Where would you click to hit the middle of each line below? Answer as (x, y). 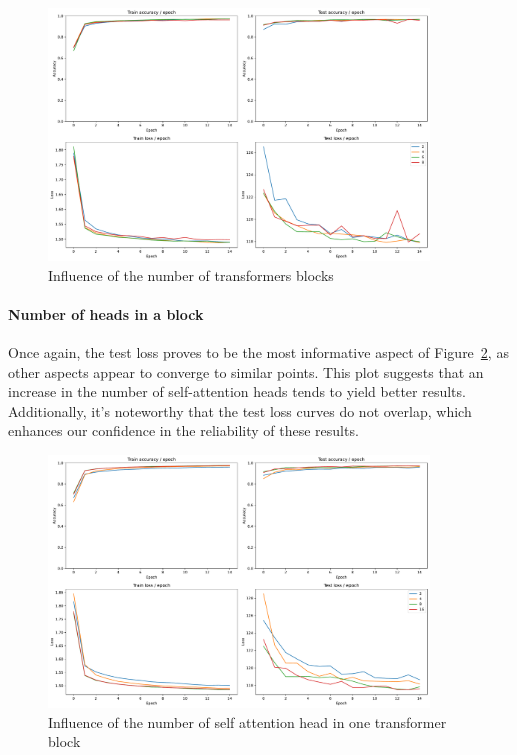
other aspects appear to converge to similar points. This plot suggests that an (246, 371)
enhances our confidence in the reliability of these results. (183, 430)
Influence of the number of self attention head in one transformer (247, 721)
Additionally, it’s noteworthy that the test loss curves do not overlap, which (240, 410)
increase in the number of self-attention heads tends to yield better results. (237, 391)
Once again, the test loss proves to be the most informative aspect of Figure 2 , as (258, 352)
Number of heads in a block (106, 313)
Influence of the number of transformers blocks (191, 274)
